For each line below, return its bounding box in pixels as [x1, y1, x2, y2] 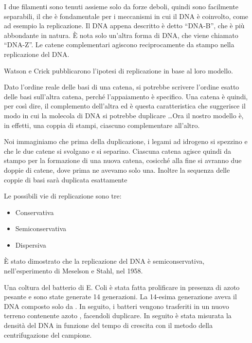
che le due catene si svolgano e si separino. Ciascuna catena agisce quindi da [4, 145, 232, 156]
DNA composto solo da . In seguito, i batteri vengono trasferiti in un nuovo [4, 301, 229, 311]
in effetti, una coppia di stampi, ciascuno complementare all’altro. [4, 120, 200, 130]
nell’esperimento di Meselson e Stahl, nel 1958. [4, 266, 143, 276]
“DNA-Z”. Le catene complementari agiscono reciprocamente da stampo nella [4, 39, 234, 50]
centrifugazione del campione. [4, 329, 92, 340]
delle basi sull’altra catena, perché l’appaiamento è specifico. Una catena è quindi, [4, 91, 248, 101]
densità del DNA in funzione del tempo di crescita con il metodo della [4, 320, 213, 330]
